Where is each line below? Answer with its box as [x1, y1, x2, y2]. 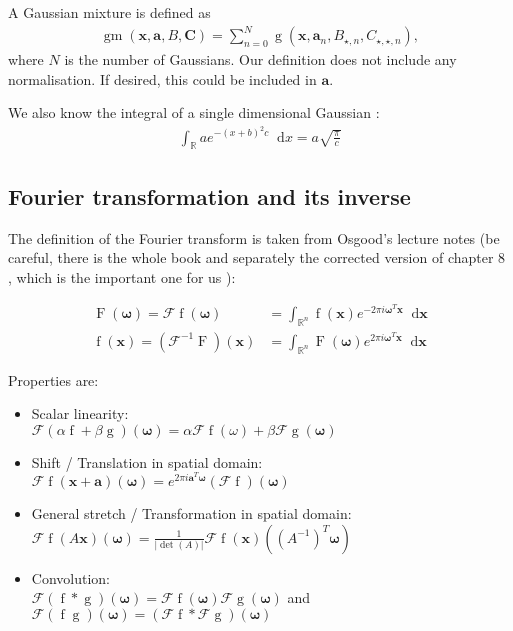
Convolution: [31, 567, 110, 588]
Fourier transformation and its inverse [8, 180, 411, 211]
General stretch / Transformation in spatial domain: [31, 502, 352, 523]
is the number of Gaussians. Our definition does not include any [64, 49, 457, 70]
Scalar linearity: [31, 403, 129, 424]
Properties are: [8, 369, 99, 390]
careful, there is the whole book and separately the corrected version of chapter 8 [8, 247, 506, 268]
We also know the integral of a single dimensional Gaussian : [8, 102, 380, 123]
